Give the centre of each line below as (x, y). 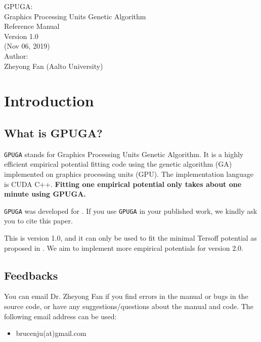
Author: (16, 55)
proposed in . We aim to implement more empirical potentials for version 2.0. (124, 248)
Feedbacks (31, 275)
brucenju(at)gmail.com (51, 333)
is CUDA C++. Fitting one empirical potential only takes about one (123, 184)
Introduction (49, 101)
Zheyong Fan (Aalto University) (54, 66)
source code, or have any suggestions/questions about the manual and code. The (129, 306)
